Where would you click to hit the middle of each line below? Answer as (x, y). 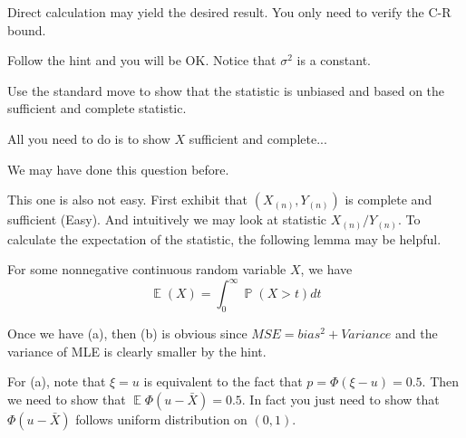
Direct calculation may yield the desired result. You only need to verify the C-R (229, 12)
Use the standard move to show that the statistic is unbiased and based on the (226, 90)
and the (416, 333)
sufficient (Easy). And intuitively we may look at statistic (167, 219)
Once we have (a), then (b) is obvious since (127, 333)
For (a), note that (57, 381)
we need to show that (67, 399)
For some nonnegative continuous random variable (147, 269)
